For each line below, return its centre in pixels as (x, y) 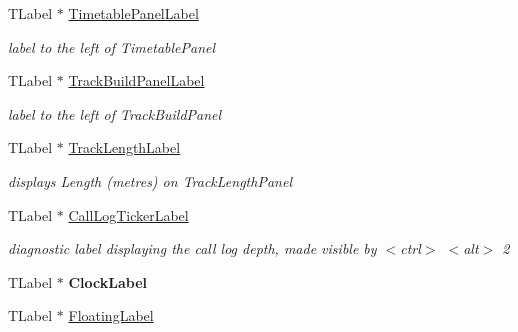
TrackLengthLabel (124, 147)
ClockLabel (108, 281)
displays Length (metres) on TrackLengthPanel (150, 180)
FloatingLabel (111, 315)
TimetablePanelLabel (133, 13)
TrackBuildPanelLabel (136, 80)
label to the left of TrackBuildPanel (115, 113)
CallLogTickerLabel (128, 214)
